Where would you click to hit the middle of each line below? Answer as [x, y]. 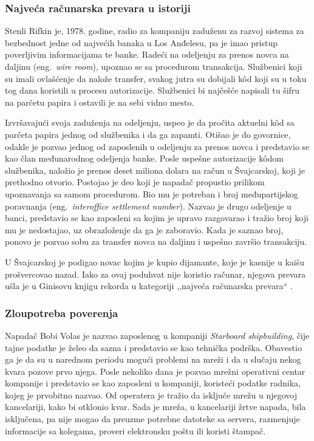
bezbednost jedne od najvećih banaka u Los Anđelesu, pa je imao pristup [141, 42]
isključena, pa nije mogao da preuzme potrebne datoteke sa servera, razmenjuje [152, 419]
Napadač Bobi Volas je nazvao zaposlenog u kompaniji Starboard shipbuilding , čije [157, 335]
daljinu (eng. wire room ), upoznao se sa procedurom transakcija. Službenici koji [154, 66]
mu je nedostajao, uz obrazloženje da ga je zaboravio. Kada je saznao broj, [144, 229]
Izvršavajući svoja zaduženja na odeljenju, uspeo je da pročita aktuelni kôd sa [150, 122]
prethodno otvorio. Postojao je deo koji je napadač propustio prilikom [135, 182]
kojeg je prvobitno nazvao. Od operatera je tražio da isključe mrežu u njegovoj [151, 395]
